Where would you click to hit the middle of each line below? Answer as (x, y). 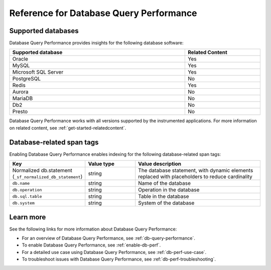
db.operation (27, 190)
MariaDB (23, 99)
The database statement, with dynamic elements (196, 170)
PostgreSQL (27, 79)
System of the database (166, 203)
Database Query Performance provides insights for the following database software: (96, 43)
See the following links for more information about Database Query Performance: (93, 229)
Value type (101, 164)
